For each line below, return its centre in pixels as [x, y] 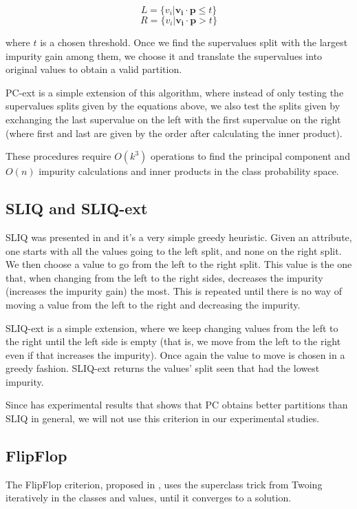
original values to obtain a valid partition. [94, 69]
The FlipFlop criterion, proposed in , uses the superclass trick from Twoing [164, 484]
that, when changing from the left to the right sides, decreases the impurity [164, 277]
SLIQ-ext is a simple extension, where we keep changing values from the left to [172, 328]
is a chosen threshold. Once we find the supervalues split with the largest [194, 42]
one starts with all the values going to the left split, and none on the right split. [174, 250]
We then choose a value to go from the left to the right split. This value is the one [179, 264]
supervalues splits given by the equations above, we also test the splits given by [173, 106]
